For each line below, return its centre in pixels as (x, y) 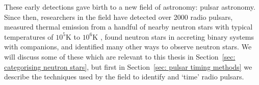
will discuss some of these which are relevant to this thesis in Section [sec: (120, 56)
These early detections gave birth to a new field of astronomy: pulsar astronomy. (130, 7)
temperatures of (29, 36)
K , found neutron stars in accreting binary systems (173, 36)
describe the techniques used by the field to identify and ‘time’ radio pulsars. (124, 77)
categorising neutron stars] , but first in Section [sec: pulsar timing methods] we (128, 66)
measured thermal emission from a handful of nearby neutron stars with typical (128, 27)
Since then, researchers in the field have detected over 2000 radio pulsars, (119, 17)
